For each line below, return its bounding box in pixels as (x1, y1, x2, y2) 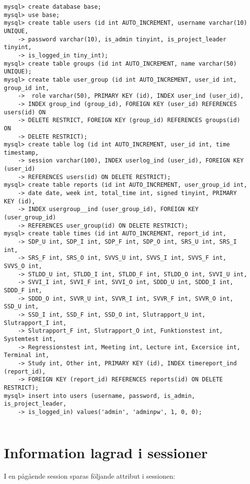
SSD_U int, (4, 303, 39, 310)
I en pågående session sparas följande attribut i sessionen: (4, 471, 175, 481)
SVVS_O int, (4, 263, 42, 269)
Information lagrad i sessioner (4, 443, 208, 463)
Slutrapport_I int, (4, 319, 67, 326)
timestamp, (4, 149, 39, 156)
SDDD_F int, (4, 287, 42, 294)
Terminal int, (4, 352, 50, 359)
